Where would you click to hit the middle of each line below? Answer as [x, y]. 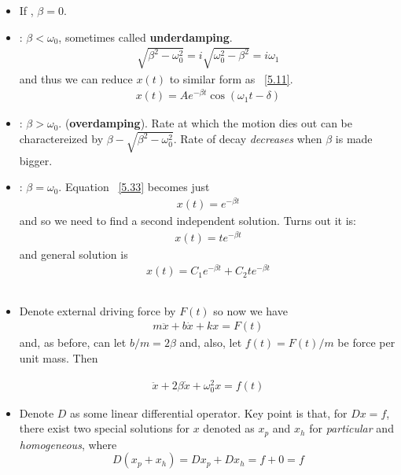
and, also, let [211, 342]
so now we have [250, 310]
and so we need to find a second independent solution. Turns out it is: [188, 220]
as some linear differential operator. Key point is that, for [209, 412]
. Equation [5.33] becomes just [134, 187]
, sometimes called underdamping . [145, 37]
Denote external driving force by [97, 310]
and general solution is [74, 254]
